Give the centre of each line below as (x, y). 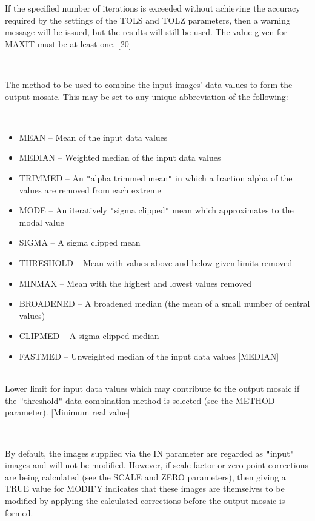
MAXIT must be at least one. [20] (68, 43)
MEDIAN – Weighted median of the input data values (120, 157)
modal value (41, 222)
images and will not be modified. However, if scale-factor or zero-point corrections (157, 465)
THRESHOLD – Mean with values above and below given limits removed (156, 263)
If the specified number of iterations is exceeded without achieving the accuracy (153, 8)
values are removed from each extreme (90, 190)
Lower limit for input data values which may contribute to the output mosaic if (152, 388)
